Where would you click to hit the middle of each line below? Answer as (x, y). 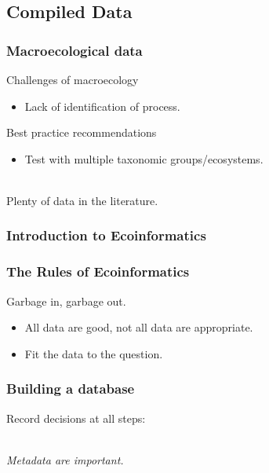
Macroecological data (75, 50)
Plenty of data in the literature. (82, 200)
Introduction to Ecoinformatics (106, 235)
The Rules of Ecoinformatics (98, 271)
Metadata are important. (65, 459)
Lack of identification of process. (102, 106)
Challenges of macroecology (73, 79)
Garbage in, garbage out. (66, 301)
